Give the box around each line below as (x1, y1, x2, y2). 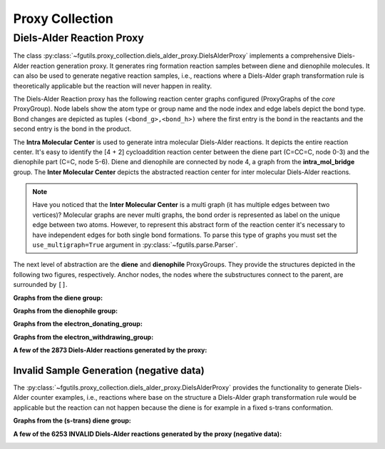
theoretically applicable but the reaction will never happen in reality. (13, 81, 212, 90)
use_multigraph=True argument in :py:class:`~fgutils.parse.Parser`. (32, 241, 238, 249)
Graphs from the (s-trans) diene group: (13, 416, 131, 425)
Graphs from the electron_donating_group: (13, 320, 143, 328)
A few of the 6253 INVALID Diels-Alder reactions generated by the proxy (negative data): (13, 429, 282, 438)
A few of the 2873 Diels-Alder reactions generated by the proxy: (13, 346, 207, 355)
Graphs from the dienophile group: (13, 306, 118, 315)
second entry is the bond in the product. (13, 125, 132, 133)
